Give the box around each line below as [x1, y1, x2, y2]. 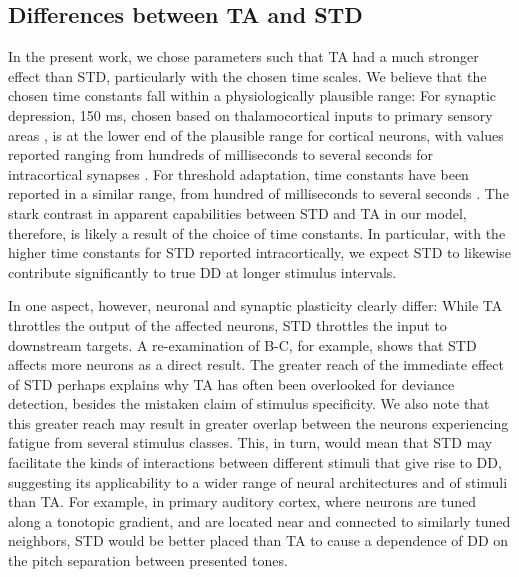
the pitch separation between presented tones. [8, 550, 288, 571]
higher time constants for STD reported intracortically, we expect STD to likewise [8, 242, 511, 263]
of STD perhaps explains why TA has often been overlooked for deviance [8, 373, 455, 394]
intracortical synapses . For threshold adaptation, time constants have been [8, 163, 469, 184]
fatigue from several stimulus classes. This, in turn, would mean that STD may [8, 432, 493, 453]
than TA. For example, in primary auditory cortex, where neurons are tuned [8, 491, 477, 512]
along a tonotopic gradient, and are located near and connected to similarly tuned [8, 510, 511, 531]
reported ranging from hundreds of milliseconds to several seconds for [8, 144, 434, 165]
